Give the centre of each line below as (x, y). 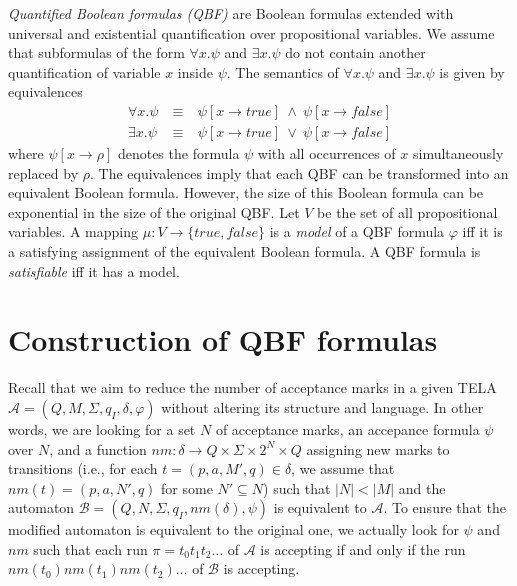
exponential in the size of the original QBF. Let (154, 211)
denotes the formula (178, 153)
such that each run (90, 548)
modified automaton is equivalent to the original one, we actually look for (233, 529)
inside (195, 71)
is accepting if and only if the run (363, 548)
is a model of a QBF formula (357, 231)
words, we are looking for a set (102, 428)
